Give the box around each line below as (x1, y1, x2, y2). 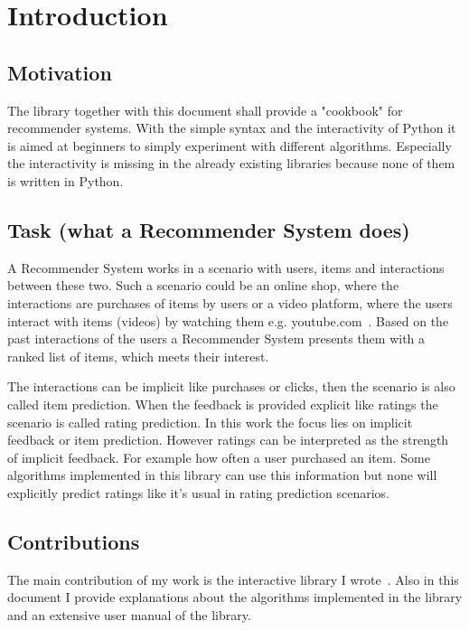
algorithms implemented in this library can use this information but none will (7, 465, 437, 484)
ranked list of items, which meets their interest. (7, 346, 269, 365)
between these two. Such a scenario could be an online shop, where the (7, 276, 399, 295)
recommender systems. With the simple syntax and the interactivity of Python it (7, 118, 456, 137)
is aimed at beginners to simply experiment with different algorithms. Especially (7, 136, 452, 155)
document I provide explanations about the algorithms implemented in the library (7, 588, 463, 606)
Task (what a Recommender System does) (7, 215, 410, 243)
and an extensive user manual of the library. (7, 605, 251, 624)
